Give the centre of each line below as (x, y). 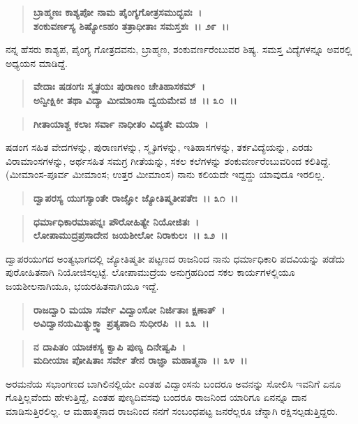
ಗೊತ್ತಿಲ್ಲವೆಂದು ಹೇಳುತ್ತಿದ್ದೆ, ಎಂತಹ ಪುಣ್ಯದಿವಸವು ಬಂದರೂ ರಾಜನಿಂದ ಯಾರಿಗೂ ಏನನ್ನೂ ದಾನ (156, 397)
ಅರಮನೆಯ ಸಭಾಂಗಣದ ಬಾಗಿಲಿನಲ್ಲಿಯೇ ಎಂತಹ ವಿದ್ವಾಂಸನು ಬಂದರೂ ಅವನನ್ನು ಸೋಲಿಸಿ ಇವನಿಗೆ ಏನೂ (173, 383)
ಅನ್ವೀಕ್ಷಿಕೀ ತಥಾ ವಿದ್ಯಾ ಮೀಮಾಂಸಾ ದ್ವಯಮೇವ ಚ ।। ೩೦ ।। (135, 100)
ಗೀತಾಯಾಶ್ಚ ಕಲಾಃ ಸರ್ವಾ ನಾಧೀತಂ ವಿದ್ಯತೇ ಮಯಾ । (121, 123)
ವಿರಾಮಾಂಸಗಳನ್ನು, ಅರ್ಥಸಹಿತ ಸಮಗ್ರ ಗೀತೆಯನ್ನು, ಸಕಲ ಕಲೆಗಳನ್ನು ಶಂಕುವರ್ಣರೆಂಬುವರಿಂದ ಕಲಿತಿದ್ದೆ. (168, 160)
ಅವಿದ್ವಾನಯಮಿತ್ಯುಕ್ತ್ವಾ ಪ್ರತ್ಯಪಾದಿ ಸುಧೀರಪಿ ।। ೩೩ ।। (121, 323)
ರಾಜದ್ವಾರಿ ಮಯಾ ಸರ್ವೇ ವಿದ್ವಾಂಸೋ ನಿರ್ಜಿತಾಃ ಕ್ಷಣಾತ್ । (129, 309)
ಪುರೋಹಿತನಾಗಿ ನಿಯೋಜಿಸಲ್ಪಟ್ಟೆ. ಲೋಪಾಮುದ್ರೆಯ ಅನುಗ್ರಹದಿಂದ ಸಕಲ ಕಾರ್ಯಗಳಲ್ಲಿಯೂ (150, 272)
